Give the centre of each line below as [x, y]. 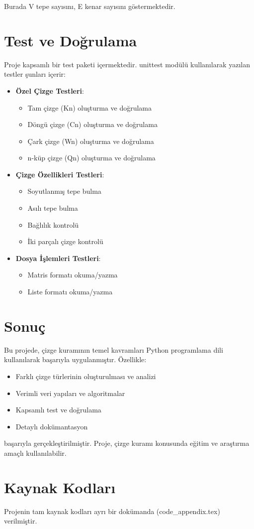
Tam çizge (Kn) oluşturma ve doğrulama [90, 107]
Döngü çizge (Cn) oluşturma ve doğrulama [92, 124]
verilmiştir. [21, 521]
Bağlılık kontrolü [53, 224]
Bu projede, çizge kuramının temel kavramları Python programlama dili [114, 349]
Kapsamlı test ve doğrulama [58, 410]
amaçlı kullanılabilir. [35, 453]
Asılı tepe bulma [53, 208]
